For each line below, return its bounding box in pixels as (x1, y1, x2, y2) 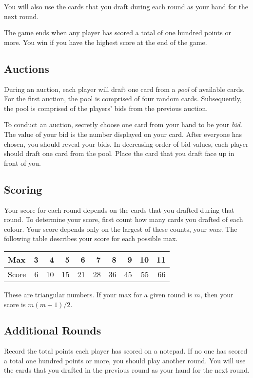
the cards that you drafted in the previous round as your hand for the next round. (4, 365, 250, 375)
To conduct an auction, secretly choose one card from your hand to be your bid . (4, 119, 242, 130)
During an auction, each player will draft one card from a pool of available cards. (4, 84, 245, 94)
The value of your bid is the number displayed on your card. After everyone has (4, 129, 242, 139)
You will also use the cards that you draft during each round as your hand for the (4, 1, 249, 11)
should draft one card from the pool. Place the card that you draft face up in (4, 148, 234, 158)
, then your (200, 289, 234, 299)
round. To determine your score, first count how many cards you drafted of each (4, 214, 243, 224)
